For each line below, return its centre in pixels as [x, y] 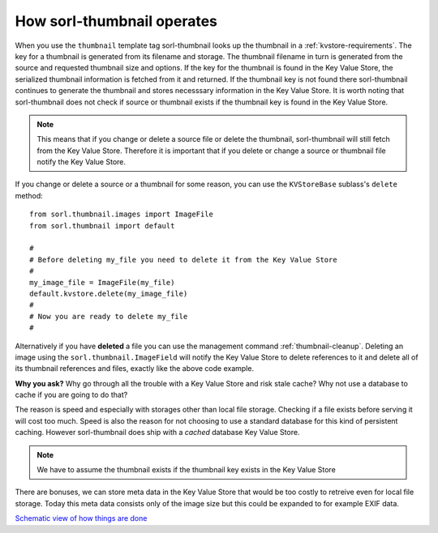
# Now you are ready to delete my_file [109, 316]
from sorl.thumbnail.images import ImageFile [122, 214]
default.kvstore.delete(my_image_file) [109, 293]
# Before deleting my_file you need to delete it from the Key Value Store [183, 260]
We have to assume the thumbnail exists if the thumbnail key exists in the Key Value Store [186, 470]
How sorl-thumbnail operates [116, 21]
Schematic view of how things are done [81, 518]
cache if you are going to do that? [71, 395]
